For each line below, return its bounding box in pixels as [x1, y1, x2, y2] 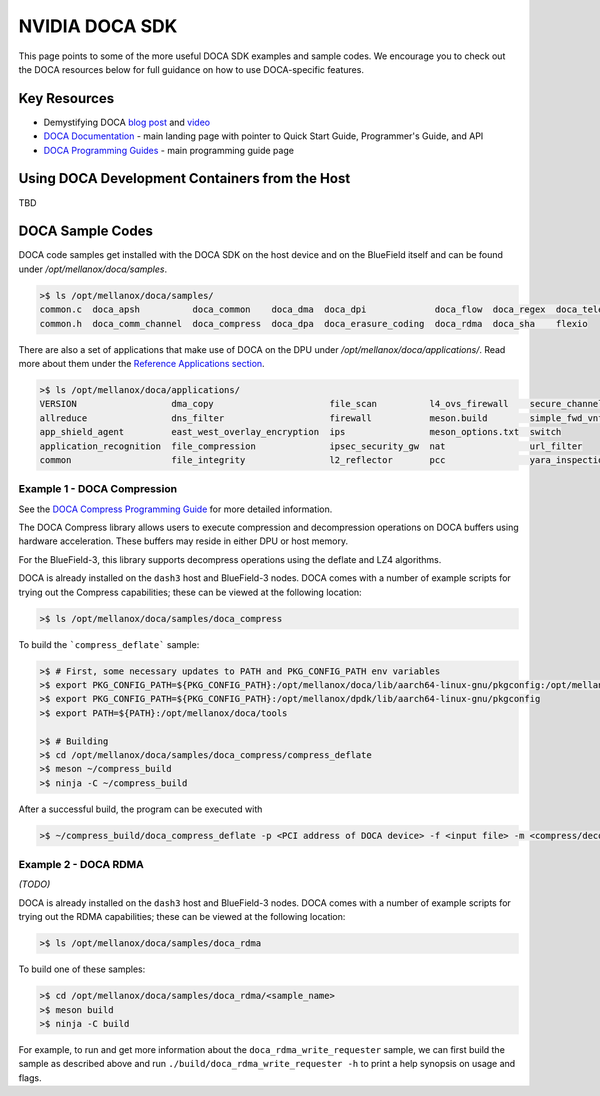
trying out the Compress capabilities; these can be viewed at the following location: [18, 586, 362, 598]
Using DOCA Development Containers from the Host [18, 170, 351, 187]
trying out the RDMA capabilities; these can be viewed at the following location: [18, 911, 346, 923]
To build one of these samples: [18, 963, 146, 975]
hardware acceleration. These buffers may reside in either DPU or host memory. [18, 535, 349, 547]
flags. [18, 1071, 42, 1084]
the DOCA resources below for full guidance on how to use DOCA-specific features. [18, 63, 365, 75]
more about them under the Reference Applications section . [18, 357, 265, 369]
